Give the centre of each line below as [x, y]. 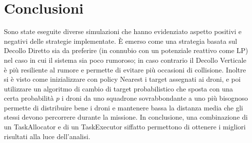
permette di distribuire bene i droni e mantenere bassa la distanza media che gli [124, 107]
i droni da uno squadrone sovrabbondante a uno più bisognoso [155, 98]
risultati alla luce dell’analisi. [47, 136]
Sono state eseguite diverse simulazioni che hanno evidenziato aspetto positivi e [123, 31]
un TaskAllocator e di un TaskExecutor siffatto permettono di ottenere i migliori [125, 127]
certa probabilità [29, 98]
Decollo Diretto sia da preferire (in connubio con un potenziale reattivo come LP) [126, 50]
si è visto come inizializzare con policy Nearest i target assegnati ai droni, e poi [122, 79]
